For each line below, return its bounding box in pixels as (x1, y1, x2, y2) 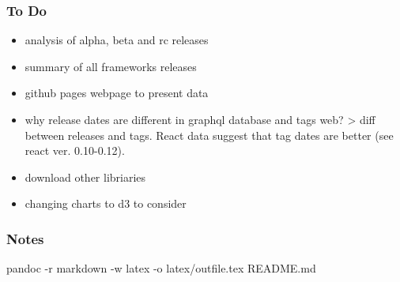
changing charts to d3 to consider (25, 195, 187, 212)
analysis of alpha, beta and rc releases (25, 32, 209, 48)
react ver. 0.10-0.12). (25, 142, 125, 159)
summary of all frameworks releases (25, 58, 197, 74)
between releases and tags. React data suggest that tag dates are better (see (25, 126, 394, 143)
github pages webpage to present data (25, 85, 209, 101)
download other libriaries (25, 168, 146, 185)
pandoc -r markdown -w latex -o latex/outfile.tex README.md (6, 260, 316, 276)
